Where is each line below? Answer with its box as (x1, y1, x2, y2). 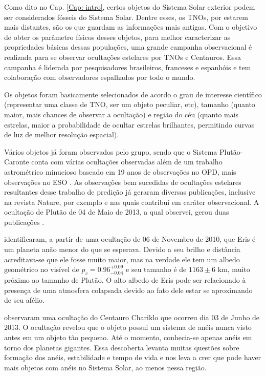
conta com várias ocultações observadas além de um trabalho (31, 156, 223, 167)
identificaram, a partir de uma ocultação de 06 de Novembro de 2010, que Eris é (4, 234, 256, 244)
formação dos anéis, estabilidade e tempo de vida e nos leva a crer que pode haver (4, 352, 261, 363)
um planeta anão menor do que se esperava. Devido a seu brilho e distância (4, 244, 240, 255)
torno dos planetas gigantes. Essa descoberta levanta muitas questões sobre (4, 342, 239, 352)
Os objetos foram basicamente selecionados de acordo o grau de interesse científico (4, 89, 262, 99)
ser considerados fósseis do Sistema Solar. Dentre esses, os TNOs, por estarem (4, 11, 248, 22)
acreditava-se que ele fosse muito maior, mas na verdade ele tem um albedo (4, 254, 240, 264)
